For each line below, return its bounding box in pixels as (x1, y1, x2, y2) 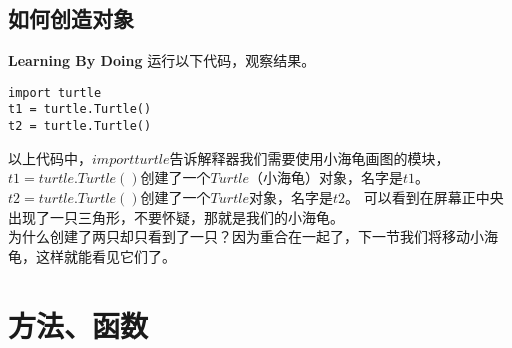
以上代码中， (8, 147, 92, 168)
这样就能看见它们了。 (35, 245, 176, 266)
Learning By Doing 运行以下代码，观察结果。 (8, 50, 316, 71)
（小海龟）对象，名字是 (248, 167, 403, 188)
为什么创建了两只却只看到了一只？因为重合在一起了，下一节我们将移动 (8, 226, 470, 247)
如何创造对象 (8, 3, 134, 34)
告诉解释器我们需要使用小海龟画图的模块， (169, 147, 450, 168)
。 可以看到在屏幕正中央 (344, 186, 504, 207)
